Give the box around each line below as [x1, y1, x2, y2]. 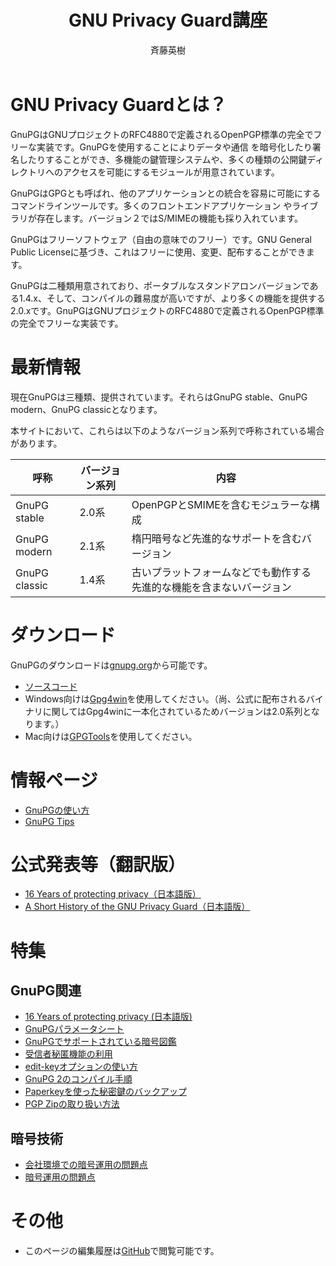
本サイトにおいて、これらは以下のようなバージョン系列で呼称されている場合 [10, 424, 325, 436]
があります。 [10, 437, 63, 449]
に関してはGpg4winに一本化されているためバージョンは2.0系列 [42, 705, 303, 717]
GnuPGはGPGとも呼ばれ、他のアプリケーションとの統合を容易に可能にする [10, 187, 322, 199]
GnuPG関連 [10, 982, 82, 1000]
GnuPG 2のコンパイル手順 [24, 1073, 133, 1085]
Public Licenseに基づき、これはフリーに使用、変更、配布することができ [10, 246, 307, 258]
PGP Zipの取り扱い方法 [24, 1098, 120, 1110]
